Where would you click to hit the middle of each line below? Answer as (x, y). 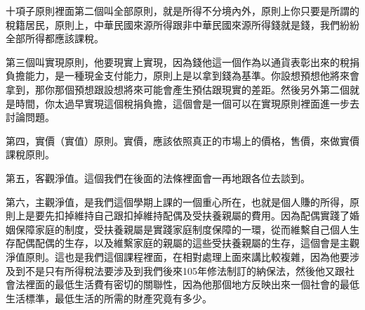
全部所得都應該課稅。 (55, 38)
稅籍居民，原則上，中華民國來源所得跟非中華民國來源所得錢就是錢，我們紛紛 (182, 24)
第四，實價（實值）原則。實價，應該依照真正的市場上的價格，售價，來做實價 (182, 140)
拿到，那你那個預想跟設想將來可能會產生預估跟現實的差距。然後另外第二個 (178, 89)
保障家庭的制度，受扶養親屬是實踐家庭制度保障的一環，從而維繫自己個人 (182, 229)
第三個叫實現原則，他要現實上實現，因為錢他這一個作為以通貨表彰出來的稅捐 (182, 62)
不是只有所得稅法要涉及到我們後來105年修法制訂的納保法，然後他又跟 (185, 270)
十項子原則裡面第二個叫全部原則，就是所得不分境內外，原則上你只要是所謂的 (182, 11)
